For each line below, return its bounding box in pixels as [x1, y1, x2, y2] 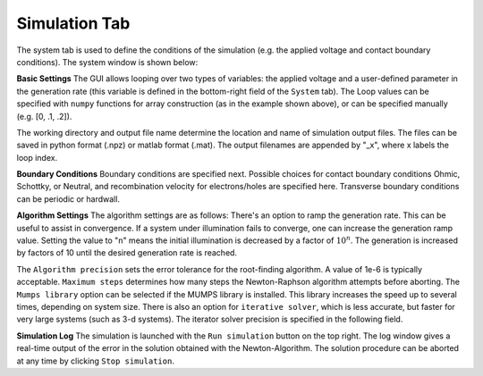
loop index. [16, 152, 58, 163]
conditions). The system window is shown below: [16, 56, 199, 67]
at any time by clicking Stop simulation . [16, 355, 174, 366]
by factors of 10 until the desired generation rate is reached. [16, 247, 237, 258]
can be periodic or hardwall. [16, 193, 121, 205]
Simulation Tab [16, 13, 131, 33]
